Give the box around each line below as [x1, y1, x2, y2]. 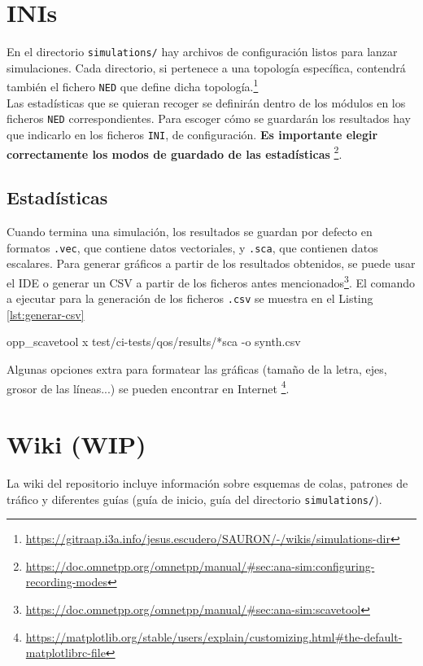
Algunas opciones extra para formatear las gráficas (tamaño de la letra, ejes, [7, 360, 387, 377]
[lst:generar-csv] [7, 305, 85, 322]
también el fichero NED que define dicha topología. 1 [7, 76, 259, 95]
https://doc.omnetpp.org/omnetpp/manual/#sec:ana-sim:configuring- [25, 557, 375, 574]
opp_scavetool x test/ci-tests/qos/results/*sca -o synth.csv [7, 333, 301, 350]
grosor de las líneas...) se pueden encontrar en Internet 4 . [7, 377, 290, 397]
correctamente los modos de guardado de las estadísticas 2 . [7, 142, 342, 162]
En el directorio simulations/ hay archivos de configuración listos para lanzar [7, 43, 398, 60]
